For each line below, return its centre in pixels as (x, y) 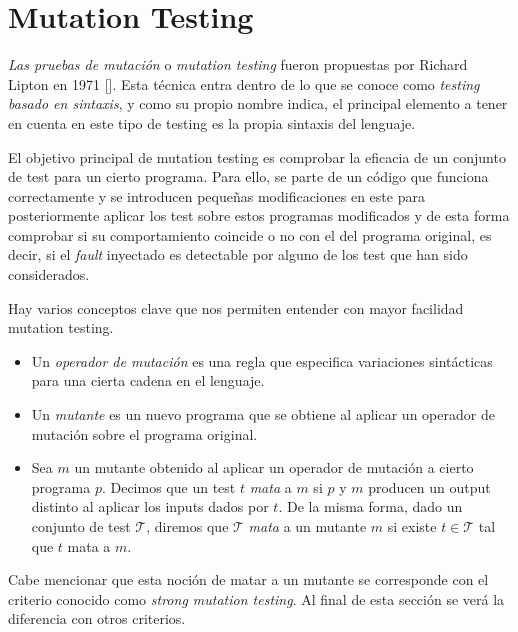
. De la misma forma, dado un (370, 506)
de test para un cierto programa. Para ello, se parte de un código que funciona (248, 176)
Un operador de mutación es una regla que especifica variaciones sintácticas (262, 360)
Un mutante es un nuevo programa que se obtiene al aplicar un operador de (263, 414)
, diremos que (187, 526)
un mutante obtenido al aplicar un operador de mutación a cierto (274, 467)
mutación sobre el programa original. (144, 433)
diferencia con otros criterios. (97, 618)
